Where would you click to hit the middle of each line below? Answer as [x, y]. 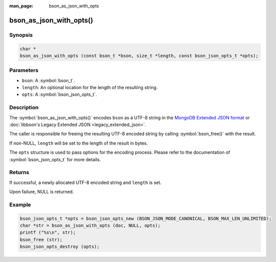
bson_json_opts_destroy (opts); [60, 247]
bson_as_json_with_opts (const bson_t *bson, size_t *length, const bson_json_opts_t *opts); [139, 56]
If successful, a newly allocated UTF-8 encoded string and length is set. [85, 182]
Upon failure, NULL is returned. [41, 192]
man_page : [21, 6]
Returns [19, 172]
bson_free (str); [41, 240]
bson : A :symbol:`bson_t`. [48, 80]
